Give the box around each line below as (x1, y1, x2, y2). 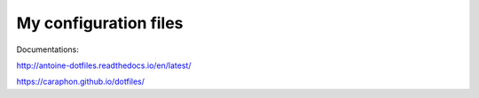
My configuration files (16, 13, 184, 33)
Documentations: (16, 44, 80, 55)
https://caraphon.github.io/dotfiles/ (16, 76, 145, 87)
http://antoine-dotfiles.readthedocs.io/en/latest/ (16, 60, 192, 71)
